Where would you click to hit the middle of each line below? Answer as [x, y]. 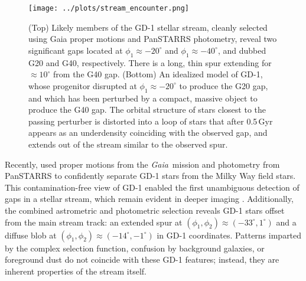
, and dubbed [242, 50]
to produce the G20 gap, [224, 85]
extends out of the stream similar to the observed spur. [128, 144]
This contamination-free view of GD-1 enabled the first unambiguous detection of [152, 187]
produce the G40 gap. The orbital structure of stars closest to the [147, 110]
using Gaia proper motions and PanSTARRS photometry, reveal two [153, 39]
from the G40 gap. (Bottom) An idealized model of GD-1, [158, 74]
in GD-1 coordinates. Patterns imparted [229, 235]
